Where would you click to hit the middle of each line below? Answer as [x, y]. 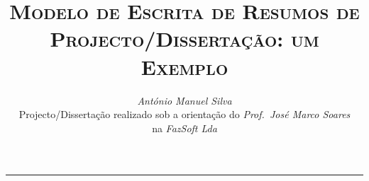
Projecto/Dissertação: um [184, 39]
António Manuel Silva [184, 100]
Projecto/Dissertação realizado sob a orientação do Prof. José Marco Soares [184, 114]
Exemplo [184, 66]
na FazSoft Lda [184, 128]
